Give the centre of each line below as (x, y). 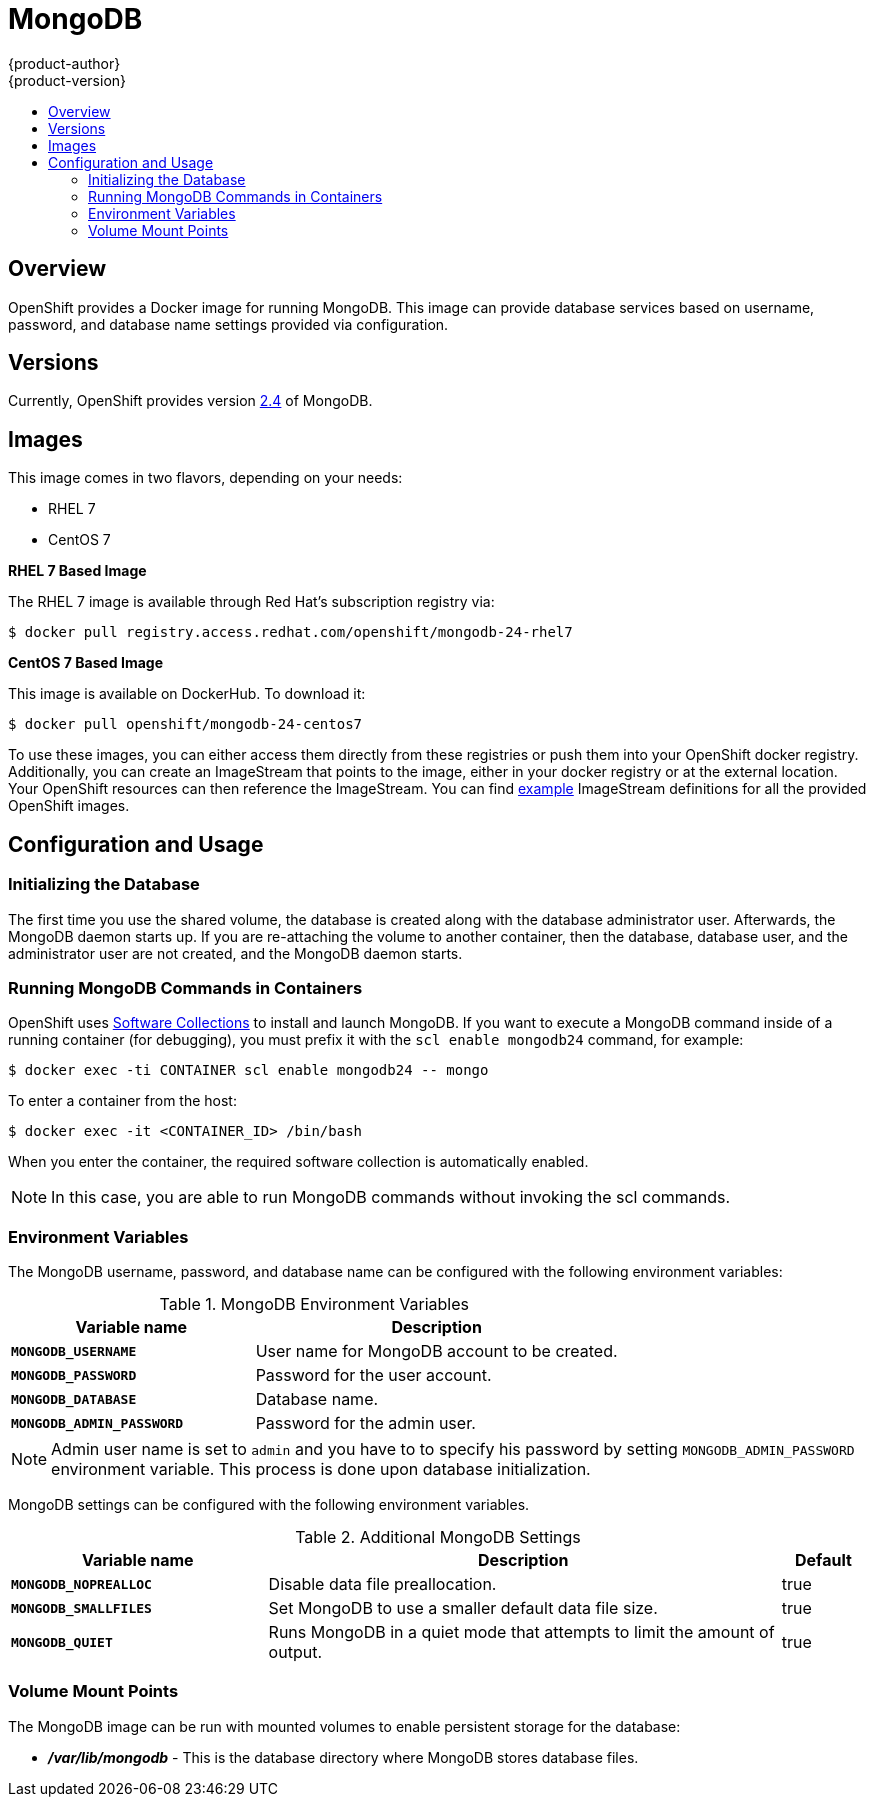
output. (295, 1652)
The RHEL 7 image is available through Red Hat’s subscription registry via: (251, 602)
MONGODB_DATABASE (74, 1399)
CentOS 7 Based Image (85, 663)
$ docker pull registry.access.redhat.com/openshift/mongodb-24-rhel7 (290, 632)
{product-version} (67, 80)
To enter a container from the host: (122, 1101)
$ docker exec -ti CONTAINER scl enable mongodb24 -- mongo (248, 1070)
